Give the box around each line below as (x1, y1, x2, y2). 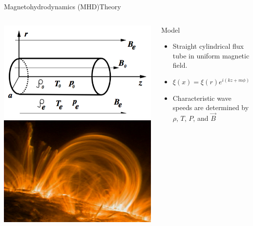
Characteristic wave (172, 93, 232, 103)
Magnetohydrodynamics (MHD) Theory (4, 1, 121, 11)
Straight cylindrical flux (172, 41, 244, 51)
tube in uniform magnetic (172, 50, 250, 60)
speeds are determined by (172, 102, 249, 113)
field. (172, 60, 188, 70)
